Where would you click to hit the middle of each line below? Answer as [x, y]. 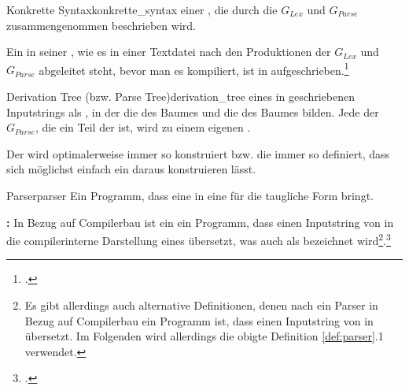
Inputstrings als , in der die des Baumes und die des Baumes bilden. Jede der [193, 111]
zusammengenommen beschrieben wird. [101, 25]
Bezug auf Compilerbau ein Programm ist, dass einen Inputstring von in [199, 320]
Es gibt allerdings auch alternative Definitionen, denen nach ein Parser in [201, 305]
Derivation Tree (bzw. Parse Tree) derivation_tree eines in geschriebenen [181, 97]
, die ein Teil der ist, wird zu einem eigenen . [143, 127]
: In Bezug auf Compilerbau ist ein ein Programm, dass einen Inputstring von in [200, 222]
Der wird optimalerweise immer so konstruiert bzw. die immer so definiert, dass [198, 153]
